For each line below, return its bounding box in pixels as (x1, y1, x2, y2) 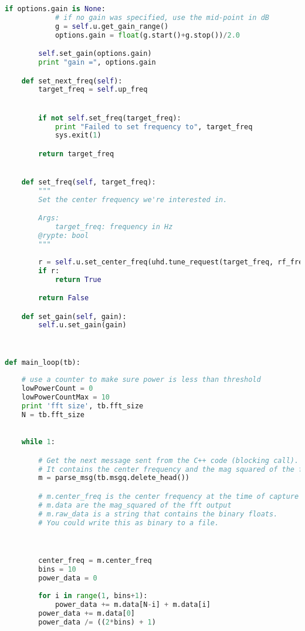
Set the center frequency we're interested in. (38, 195, 228, 204)
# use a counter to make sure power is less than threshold (21, 375, 261, 384)
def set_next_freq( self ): (21, 76, 123, 85)
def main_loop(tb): (5, 358, 80, 367)
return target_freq (38, 149, 114, 158)
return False (38, 294, 89, 303)
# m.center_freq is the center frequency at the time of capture (38, 492, 299, 501)
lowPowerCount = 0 (21, 384, 93, 393)
